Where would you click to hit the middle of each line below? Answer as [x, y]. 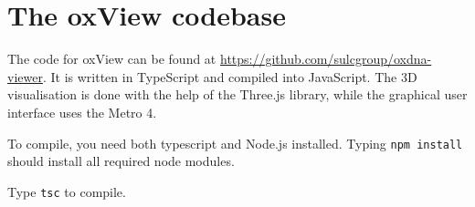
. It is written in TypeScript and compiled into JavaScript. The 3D [230, 76]
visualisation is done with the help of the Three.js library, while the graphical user [237, 94]
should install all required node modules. [121, 161]
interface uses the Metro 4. [82, 112]
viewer [25, 76]
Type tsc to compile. [67, 191]
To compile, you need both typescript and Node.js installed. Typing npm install [235, 143]
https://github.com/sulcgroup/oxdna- [326, 59]
